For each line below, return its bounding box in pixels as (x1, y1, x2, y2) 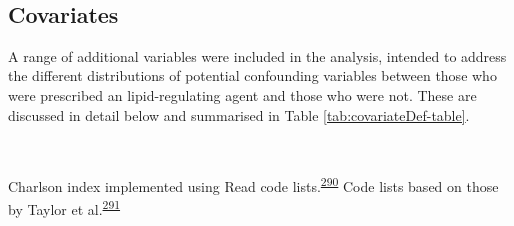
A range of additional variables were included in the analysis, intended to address (8, 45, 507, 66)
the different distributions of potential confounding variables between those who (8, 65, 497, 86)
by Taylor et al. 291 (8, 196, 121, 219)
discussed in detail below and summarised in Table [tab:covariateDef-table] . (8, 104, 470, 125)
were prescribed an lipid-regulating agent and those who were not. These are (8, 84, 477, 105)
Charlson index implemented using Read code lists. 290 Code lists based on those (8, 172, 499, 196)
